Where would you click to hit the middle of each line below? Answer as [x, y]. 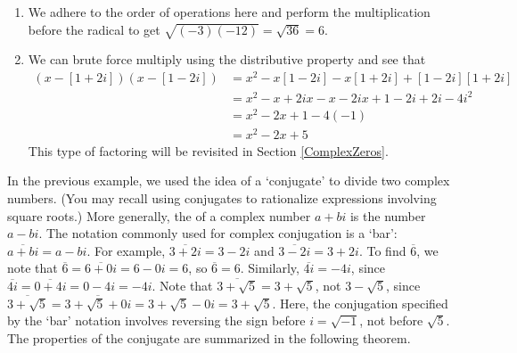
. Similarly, [270, 268]
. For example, [126, 250]
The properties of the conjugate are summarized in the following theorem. [209, 337]
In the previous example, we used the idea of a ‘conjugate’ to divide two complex [229, 181]
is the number [388, 215]
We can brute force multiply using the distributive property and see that [227, 59]
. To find [382, 250]
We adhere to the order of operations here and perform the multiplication [229, 12]
